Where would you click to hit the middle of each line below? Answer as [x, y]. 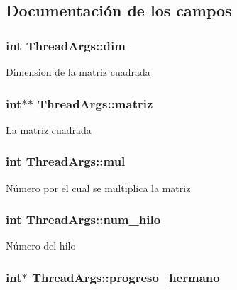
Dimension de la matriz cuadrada [78, 72]
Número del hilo [41, 246]
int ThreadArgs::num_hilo [83, 219]
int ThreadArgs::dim [66, 45]
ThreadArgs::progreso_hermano [126, 277]
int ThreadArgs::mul [66, 161]
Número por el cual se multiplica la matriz [98, 188]
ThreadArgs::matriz [95, 103]
